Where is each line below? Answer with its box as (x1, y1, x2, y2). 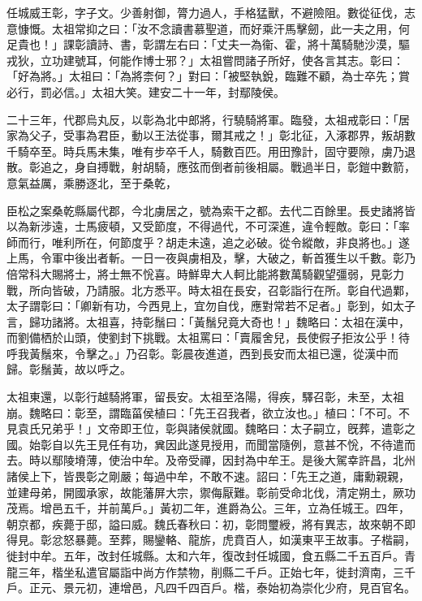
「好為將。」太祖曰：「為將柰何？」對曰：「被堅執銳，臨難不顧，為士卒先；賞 (6, 67, 410, 84)
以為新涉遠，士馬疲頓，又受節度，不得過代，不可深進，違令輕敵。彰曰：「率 (6, 218, 410, 235)
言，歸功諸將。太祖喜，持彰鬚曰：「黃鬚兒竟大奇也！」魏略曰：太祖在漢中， (6, 313, 410, 330)
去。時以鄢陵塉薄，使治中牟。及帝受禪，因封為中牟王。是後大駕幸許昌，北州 (6, 452, 416, 469)
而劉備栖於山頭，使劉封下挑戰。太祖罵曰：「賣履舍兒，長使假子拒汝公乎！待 (6, 329, 410, 346)
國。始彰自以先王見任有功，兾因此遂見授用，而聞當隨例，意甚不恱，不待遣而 (6, 435, 416, 452)
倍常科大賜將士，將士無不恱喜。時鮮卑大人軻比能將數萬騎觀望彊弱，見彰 (6, 265, 393, 282)
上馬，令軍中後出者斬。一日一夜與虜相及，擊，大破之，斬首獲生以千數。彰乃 (6, 249, 416, 266)
